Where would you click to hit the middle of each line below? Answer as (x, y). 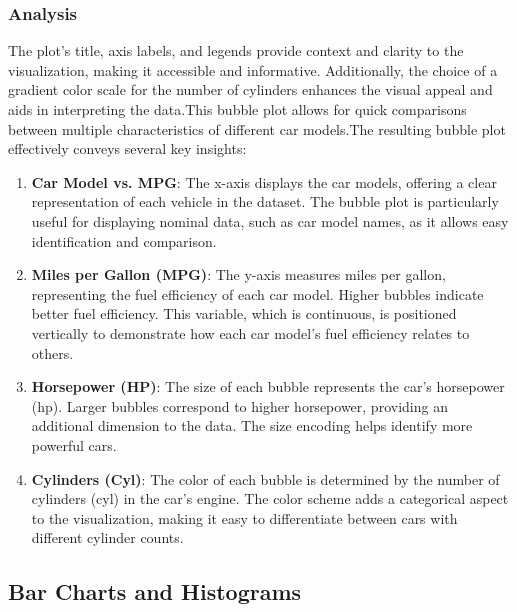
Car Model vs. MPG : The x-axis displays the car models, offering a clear (264, 181)
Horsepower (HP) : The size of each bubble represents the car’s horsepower (268, 386)
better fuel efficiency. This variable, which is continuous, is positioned (244, 313)
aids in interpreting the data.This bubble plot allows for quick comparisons (237, 109)
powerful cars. (74, 444)
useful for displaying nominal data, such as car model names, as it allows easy (270, 220)
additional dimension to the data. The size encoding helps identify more (252, 425)
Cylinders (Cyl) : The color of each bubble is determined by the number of (265, 478)
